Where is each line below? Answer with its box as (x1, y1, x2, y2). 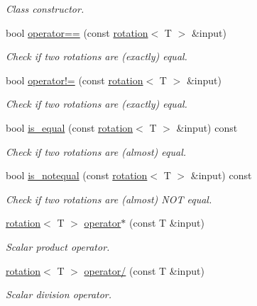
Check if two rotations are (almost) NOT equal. (6, 191, 212, 206)
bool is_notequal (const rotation (6, 168, 148, 183)
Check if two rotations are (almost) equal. (6, 144, 187, 159)
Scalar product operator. (6, 239, 110, 254)
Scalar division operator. (6, 287, 112, 302)
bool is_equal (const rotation (6, 120, 133, 135)
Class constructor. (6, 1, 84, 16)
